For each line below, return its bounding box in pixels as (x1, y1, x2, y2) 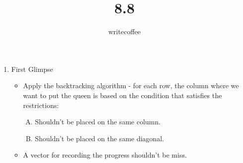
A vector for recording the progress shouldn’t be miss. (23, 150, 187, 160)
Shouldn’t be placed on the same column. (35, 116, 161, 127)
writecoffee (108, 26, 141, 37)
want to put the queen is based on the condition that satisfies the (23, 90, 222, 100)
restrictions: (23, 100, 59, 110)
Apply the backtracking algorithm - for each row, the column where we (23, 80, 239, 91)
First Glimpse (11, 63, 53, 74)
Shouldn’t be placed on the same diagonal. (35, 133, 164, 143)
